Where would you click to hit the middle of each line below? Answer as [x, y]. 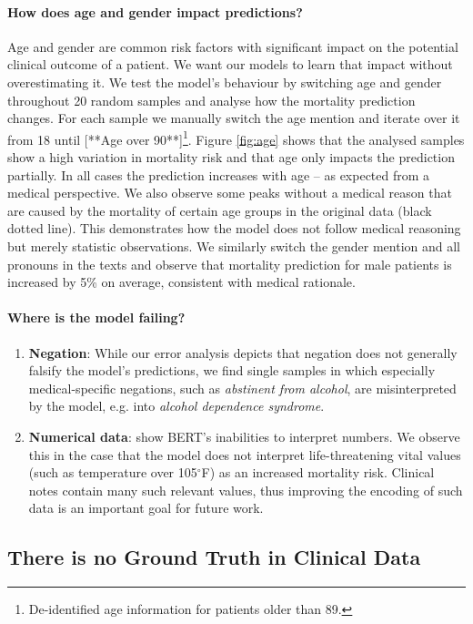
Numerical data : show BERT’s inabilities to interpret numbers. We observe [244, 436]
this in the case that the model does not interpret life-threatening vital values [245, 454]
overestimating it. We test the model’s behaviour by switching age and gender [225, 82]
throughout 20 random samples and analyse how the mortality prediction [211, 100]
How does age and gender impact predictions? [155, 11]
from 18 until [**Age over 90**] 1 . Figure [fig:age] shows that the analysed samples [236, 138]
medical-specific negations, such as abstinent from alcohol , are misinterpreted [242, 388]
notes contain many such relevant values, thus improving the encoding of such [246, 490]
